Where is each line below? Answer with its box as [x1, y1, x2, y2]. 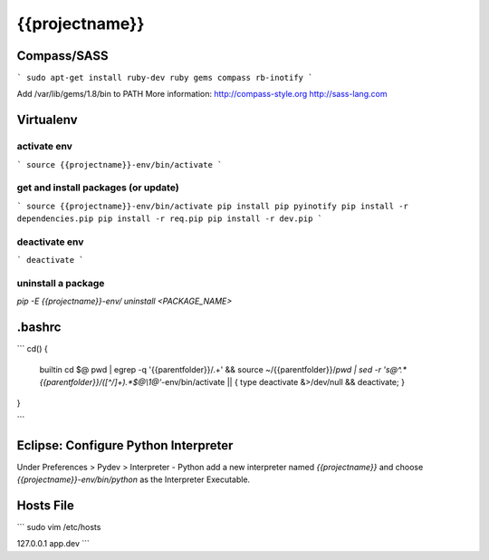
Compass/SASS [16, 48, 109, 63]
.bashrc [16, 320, 62, 335]
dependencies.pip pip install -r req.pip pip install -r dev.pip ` [16, 214, 323, 224]
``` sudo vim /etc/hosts [16, 522, 101, 533]
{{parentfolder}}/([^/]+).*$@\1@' [39, 377, 162, 388]
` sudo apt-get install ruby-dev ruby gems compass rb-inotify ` [16, 72, 313, 83]
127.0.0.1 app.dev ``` [16, 538, 91, 549]
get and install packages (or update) [16, 181, 180, 194]
